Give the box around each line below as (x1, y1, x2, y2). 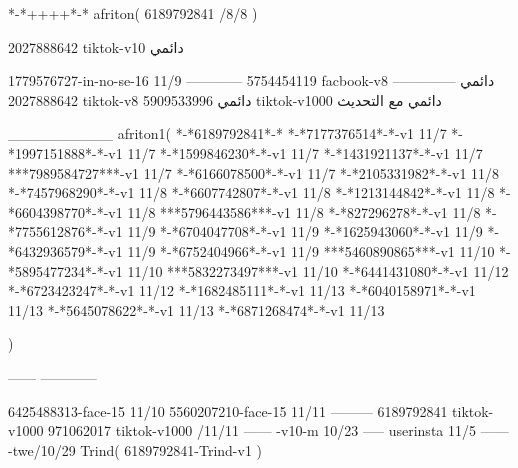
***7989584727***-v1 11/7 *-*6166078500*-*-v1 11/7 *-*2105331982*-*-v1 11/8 (8, 162, 500, 183)
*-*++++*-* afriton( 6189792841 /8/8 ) (8, 3, 258, 23)
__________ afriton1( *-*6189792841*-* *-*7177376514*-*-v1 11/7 (8, 123, 447, 144)
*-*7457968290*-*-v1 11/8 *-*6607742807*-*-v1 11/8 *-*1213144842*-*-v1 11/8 (8, 182, 495, 203)
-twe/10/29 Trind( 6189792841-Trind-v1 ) (8, 439, 263, 460)
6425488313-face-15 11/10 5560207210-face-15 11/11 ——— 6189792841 (8, 400, 448, 421)
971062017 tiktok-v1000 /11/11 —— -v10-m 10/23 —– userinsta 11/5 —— (48, 420, 509, 441)
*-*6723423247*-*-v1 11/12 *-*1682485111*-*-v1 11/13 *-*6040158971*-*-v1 (8, 280, 476, 301)
